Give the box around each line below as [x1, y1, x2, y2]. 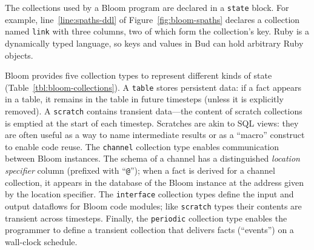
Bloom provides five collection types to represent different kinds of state [5, 69, 272, 82]
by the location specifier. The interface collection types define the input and [5, 188, 294, 200]
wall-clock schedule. [5, 235, 78, 248]
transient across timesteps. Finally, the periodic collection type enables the [5, 211, 287, 224]
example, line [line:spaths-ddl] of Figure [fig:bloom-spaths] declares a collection [5, 13, 300, 25]
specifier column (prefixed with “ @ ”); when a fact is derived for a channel [5, 164, 275, 177]
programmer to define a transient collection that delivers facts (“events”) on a [5, 223, 294, 236]
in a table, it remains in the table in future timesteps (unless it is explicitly [5, 93, 284, 105]
